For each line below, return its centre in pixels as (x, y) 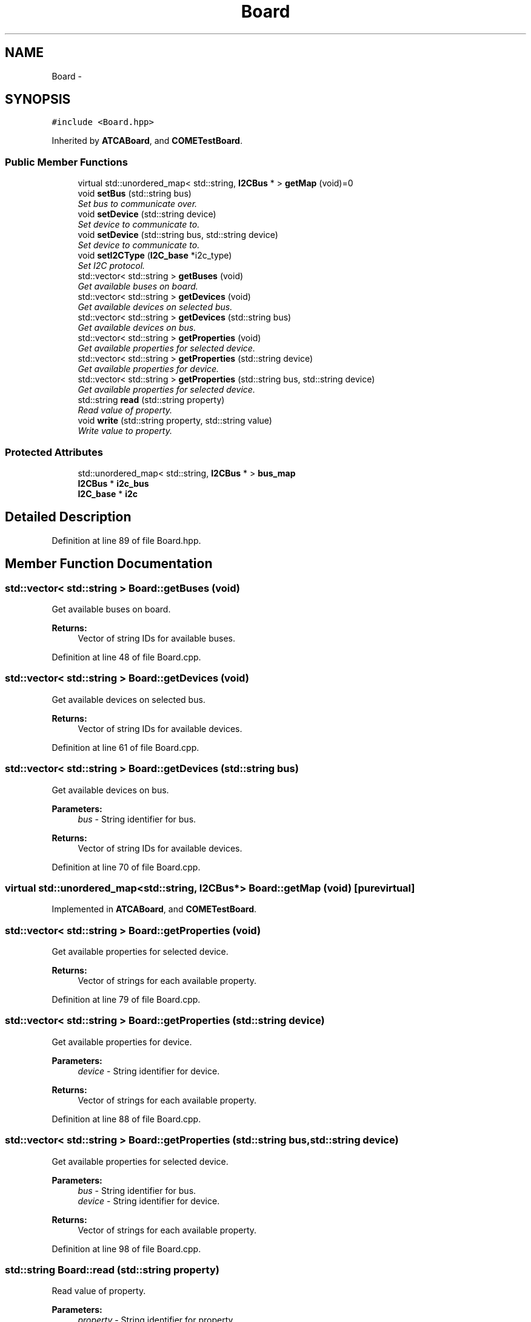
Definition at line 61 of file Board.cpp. (125, 747)
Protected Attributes (54, 452)
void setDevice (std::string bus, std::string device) (178, 235)
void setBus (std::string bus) (135, 194)
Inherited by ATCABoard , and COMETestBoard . (147, 141)
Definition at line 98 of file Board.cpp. (126, 1249)
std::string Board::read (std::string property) (112, 1269)
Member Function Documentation (109, 564)
